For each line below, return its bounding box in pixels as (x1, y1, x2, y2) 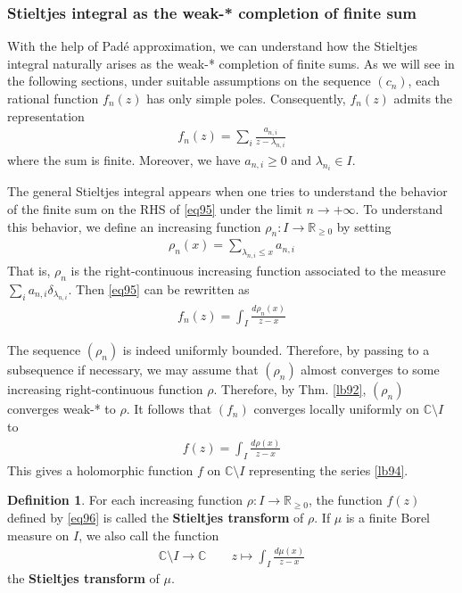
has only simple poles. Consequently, (146, 89, 346, 107)
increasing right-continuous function (7, 380, 203, 399)
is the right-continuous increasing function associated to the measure (70, 261, 446, 280)
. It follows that (126, 399, 212, 418)
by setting (336, 217, 392, 235)
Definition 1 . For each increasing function (7, 490, 243, 509)
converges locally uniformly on (253, 399, 420, 418)
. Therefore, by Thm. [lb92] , (213, 380, 367, 399)
